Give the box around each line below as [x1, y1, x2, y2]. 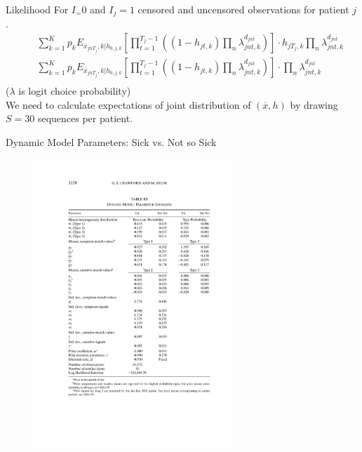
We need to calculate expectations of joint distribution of [6, 97, 251, 112]
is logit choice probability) [18, 84, 131, 98]
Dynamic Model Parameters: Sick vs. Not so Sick [6, 134, 217, 149]
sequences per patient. [37, 111, 133, 126]
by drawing [290, 97, 338, 112]
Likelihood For [6, 2, 69, 16]
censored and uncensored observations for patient [138, 2, 349, 16]
